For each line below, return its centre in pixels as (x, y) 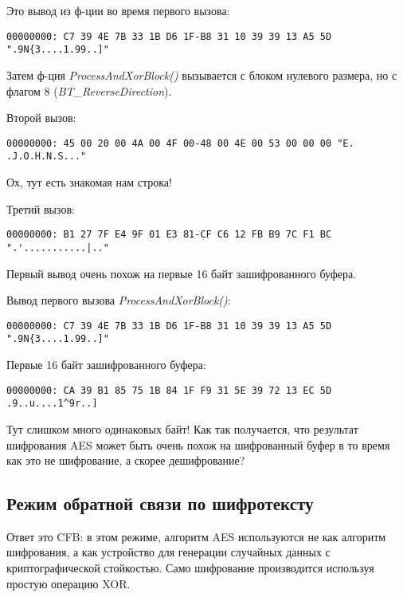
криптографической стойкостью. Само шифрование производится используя (190, 568)
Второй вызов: (41, 118)
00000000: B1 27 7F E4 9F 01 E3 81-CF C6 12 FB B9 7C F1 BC (169, 235)
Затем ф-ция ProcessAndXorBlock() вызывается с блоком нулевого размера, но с (202, 75)
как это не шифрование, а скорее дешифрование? (126, 460)
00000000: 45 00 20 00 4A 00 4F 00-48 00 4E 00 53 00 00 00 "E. (180, 143)
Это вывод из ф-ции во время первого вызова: (118, 10)
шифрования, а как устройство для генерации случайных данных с (168, 552)
